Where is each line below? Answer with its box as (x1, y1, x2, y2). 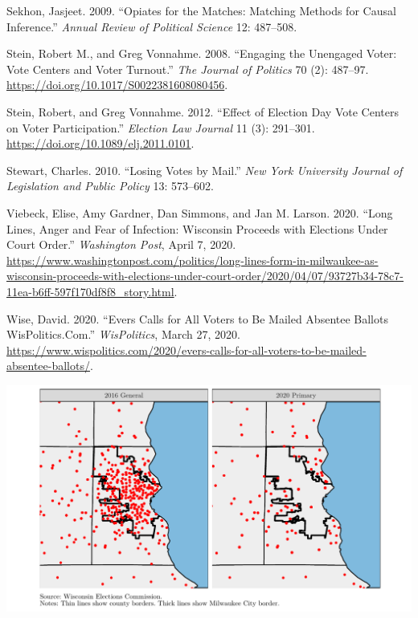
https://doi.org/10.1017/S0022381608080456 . (6, 76, 228, 93)
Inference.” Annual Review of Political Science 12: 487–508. (6, 18, 297, 35)
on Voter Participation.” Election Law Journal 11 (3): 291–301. (6, 119, 315, 136)
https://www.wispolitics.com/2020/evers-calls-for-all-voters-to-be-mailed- (6, 341, 367, 358)
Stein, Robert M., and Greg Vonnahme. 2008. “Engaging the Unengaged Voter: (6, 45, 397, 62)
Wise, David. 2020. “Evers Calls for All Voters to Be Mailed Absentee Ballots (6, 310, 388, 327)
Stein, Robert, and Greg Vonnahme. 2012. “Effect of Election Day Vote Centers (6, 103, 399, 120)
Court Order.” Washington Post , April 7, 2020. (6, 236, 236, 253)
